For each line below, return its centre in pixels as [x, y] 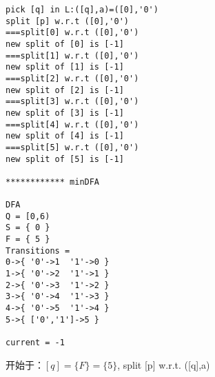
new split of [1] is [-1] [65, 67]
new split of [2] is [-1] [65, 90]
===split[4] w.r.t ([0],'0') [72, 124]
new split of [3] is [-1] [65, 113]
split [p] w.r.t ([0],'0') [67, 21]
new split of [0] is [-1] [65, 44]
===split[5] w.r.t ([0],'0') [72, 147]
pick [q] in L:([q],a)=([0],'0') [82, 10]
